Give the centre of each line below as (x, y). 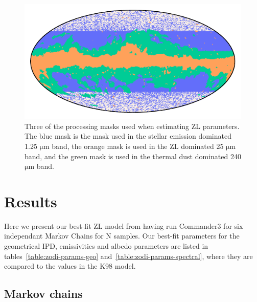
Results (31, 201)
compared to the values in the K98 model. (70, 266)
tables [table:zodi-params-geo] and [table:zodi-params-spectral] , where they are (128, 256)
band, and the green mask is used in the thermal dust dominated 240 (133, 156)
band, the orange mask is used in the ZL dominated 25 (138, 146)
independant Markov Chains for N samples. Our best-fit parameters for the (122, 236)
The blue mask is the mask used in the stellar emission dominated (128, 136)
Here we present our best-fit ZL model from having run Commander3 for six (124, 225)
